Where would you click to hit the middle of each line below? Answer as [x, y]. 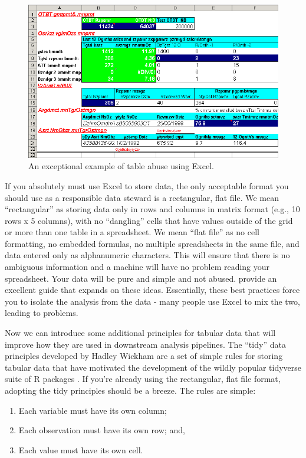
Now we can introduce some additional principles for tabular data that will [140, 333]
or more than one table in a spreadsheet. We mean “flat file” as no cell [132, 232]
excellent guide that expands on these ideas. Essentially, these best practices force [152, 290]
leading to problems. [42, 313]
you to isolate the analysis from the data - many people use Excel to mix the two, [152, 301]
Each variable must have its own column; [93, 410]
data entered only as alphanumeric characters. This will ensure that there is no [147, 255]
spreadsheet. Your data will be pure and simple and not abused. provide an [141, 278]
